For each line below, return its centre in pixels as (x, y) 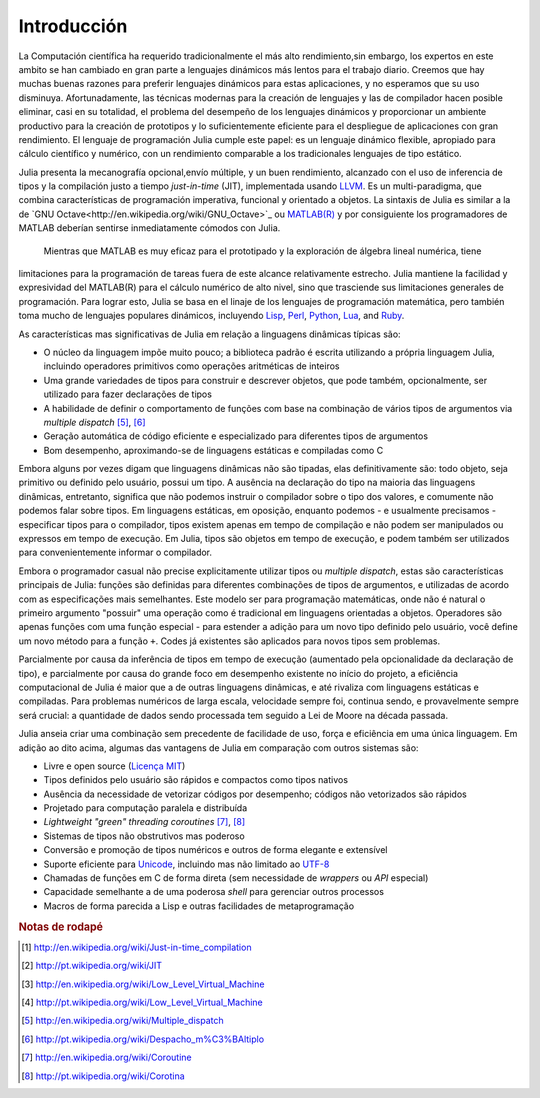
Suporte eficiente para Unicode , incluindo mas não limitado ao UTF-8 (186, 864)
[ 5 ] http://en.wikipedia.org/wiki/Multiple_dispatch (122, 1021)
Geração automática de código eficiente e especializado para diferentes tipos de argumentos (236, 436)
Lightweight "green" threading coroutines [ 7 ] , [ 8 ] (144, 822)
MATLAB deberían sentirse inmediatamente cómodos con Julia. (149, 228)
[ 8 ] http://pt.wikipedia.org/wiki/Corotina (103, 1076)
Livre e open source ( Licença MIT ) (114, 766)
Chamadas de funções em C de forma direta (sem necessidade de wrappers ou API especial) (236, 878)
